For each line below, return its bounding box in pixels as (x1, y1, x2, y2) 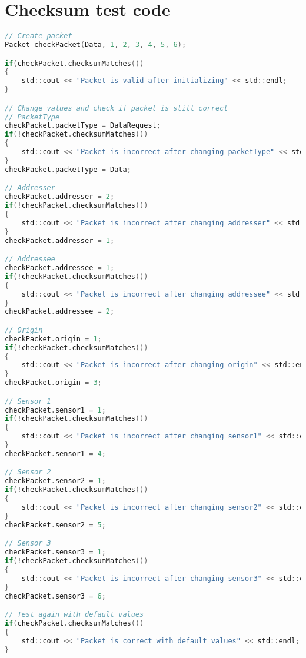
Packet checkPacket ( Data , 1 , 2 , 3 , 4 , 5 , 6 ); (5, 41, 187, 49)
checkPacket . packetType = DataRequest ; (5, 121, 161, 130)
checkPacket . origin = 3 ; (5, 378, 102, 387)
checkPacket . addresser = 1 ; (5, 236, 115, 245)
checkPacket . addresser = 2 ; (5, 192, 115, 201)
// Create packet (5, 32, 72, 41)
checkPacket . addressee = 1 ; (5, 264, 115, 272)
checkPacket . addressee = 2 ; (5, 307, 115, 316)
